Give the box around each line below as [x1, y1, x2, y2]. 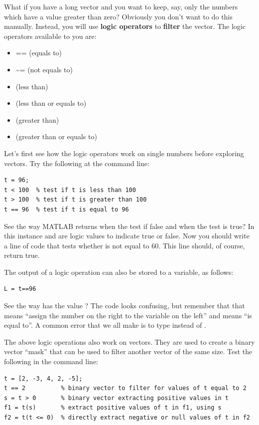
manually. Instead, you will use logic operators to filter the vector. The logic [4, 21, 246, 31]
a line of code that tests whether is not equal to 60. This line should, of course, [4, 240, 245, 250]
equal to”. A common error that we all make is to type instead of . [4, 320, 206, 330]
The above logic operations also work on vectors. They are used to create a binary [4, 336, 255, 347]
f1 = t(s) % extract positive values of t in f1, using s [4, 404, 222, 412]
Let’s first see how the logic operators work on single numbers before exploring [4, 148, 244, 158]
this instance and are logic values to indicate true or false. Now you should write [4, 230, 250, 241]
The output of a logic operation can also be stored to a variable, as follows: [4, 266, 234, 277]
